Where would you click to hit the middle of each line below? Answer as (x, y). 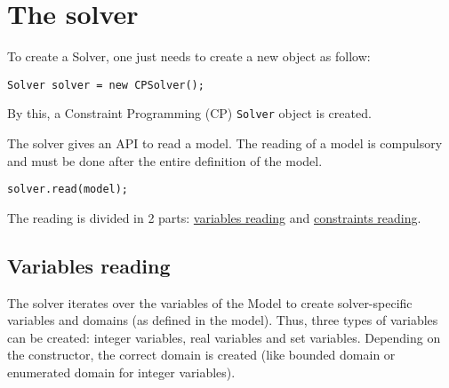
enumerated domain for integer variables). (121, 372)
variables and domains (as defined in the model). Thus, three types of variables (223, 320)
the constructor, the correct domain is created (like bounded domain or (201, 355)
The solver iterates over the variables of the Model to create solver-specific (210, 302)
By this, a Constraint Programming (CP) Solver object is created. (189, 113)
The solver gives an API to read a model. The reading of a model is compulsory (225, 143)
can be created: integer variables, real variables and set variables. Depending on (224, 337)
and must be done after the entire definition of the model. (165, 160)
